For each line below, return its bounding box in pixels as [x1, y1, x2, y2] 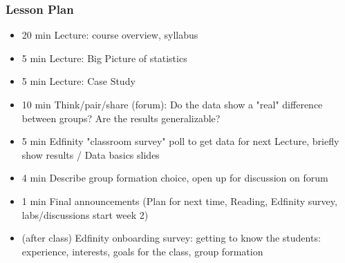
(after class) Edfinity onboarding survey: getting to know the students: [21, 231, 321, 245]
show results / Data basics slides [21, 147, 160, 162]
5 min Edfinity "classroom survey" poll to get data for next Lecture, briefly [21, 134, 339, 148]
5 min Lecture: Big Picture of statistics [21, 50, 187, 65]
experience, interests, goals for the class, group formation [21, 244, 263, 258]
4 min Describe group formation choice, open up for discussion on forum [21, 171, 328, 185]
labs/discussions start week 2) [21, 207, 149, 222]
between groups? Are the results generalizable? [21, 110, 221, 125]
